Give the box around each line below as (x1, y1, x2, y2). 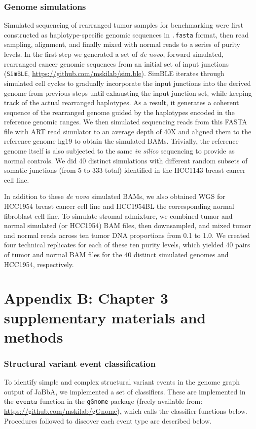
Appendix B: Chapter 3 (4, 288, 168, 308)
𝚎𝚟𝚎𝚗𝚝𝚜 (16, 398, 38, 406)
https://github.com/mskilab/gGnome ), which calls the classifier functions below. (4, 406, 248, 416)
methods (4, 326, 63, 347)
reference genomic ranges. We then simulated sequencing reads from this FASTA (4, 117, 248, 127)
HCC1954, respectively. (4, 259, 74, 269)
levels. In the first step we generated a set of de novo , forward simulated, (4, 49, 224, 59)
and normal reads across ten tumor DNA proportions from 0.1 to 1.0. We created (4, 230, 250, 240)
